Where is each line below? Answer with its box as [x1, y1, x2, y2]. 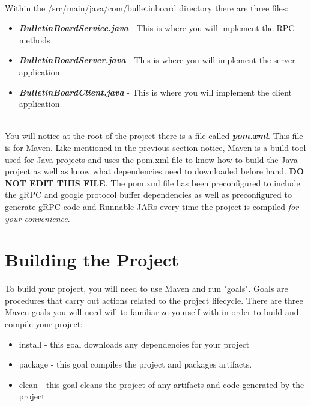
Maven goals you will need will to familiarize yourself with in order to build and [5, 306, 299, 318]
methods [19, 33, 50, 46]
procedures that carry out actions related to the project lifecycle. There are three [5, 294, 303, 306]
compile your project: [5, 318, 83, 330]
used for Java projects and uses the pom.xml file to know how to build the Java [5, 153, 298, 165]
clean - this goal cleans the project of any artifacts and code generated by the [19, 378, 304, 390]
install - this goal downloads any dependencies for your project [19, 337, 250, 350]
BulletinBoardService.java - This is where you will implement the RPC [19, 22, 295, 34]
